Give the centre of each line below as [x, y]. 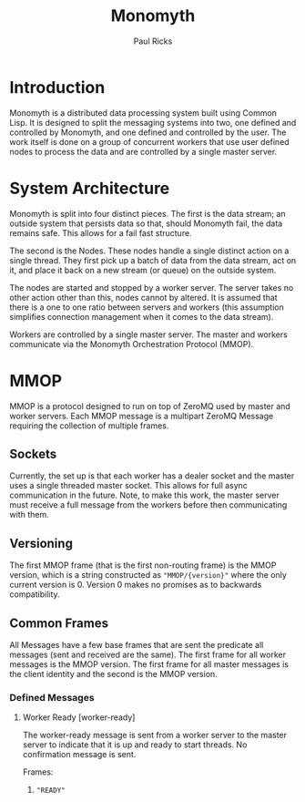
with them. [29, 515]
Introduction [57, 87]
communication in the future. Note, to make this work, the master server [145, 495]
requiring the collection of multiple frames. [89, 426]
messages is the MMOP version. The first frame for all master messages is [149, 664]
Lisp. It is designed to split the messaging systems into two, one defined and [153, 122]
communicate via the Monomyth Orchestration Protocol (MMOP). [132, 344]
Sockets [33, 453]
